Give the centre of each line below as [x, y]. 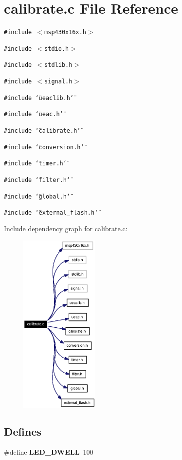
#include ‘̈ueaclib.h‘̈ [39, 98]
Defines [23, 431]
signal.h [58, 82]
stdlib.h [58, 65]
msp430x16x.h [65, 32]
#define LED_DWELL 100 [49, 452]
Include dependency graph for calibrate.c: [66, 228]
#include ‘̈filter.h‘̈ [37, 180]
